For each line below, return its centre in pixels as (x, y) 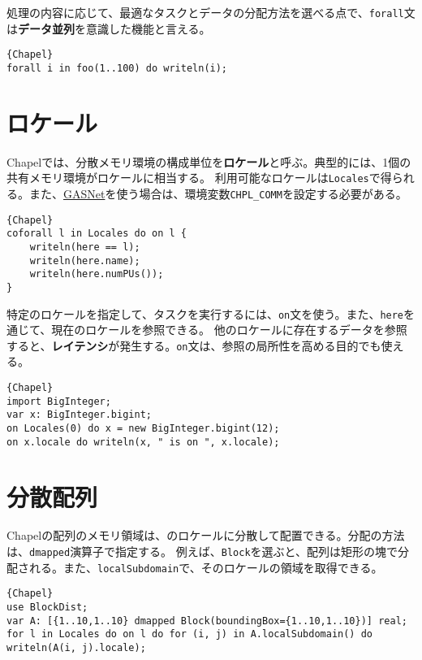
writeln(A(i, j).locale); (76, 647)
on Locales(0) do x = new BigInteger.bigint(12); (143, 428)
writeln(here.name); (85, 261)
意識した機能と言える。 (148, 28)
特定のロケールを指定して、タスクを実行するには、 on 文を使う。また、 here (205, 313)
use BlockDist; (47, 607)
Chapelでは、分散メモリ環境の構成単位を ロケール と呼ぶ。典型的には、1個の (209, 161)
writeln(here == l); (85, 247)
